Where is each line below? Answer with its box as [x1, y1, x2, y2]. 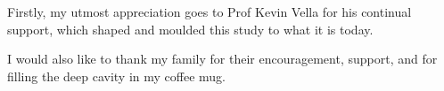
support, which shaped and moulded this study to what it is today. [7, 19, 374, 38]
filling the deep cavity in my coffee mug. [7, 66, 226, 85]
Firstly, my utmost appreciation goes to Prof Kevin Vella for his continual [7, 3, 412, 20]
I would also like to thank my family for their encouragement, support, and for [7, 49, 438, 68]
